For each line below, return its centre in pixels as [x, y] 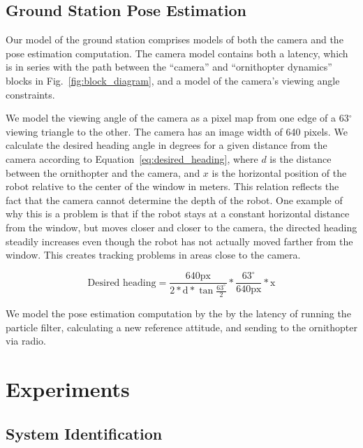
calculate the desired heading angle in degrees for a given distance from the [166, 145]
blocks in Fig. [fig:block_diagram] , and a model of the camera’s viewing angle [173, 80]
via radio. [26, 341]
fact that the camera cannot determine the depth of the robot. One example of [174, 200]
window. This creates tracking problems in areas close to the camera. [153, 255]
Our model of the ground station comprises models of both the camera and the [175, 39]
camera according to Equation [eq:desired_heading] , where [132, 158]
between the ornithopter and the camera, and [103, 172]
